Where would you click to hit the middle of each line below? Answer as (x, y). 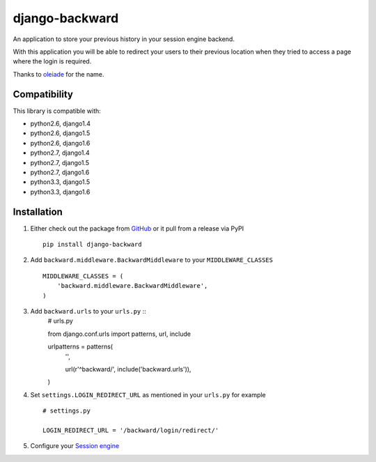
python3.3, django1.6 (60, 192)
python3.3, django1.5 (60, 182)
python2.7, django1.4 (60, 153)
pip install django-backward (92, 245)
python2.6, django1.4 (60, 124)
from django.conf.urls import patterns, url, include (119, 334)
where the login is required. (52, 61)
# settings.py (66, 411)
